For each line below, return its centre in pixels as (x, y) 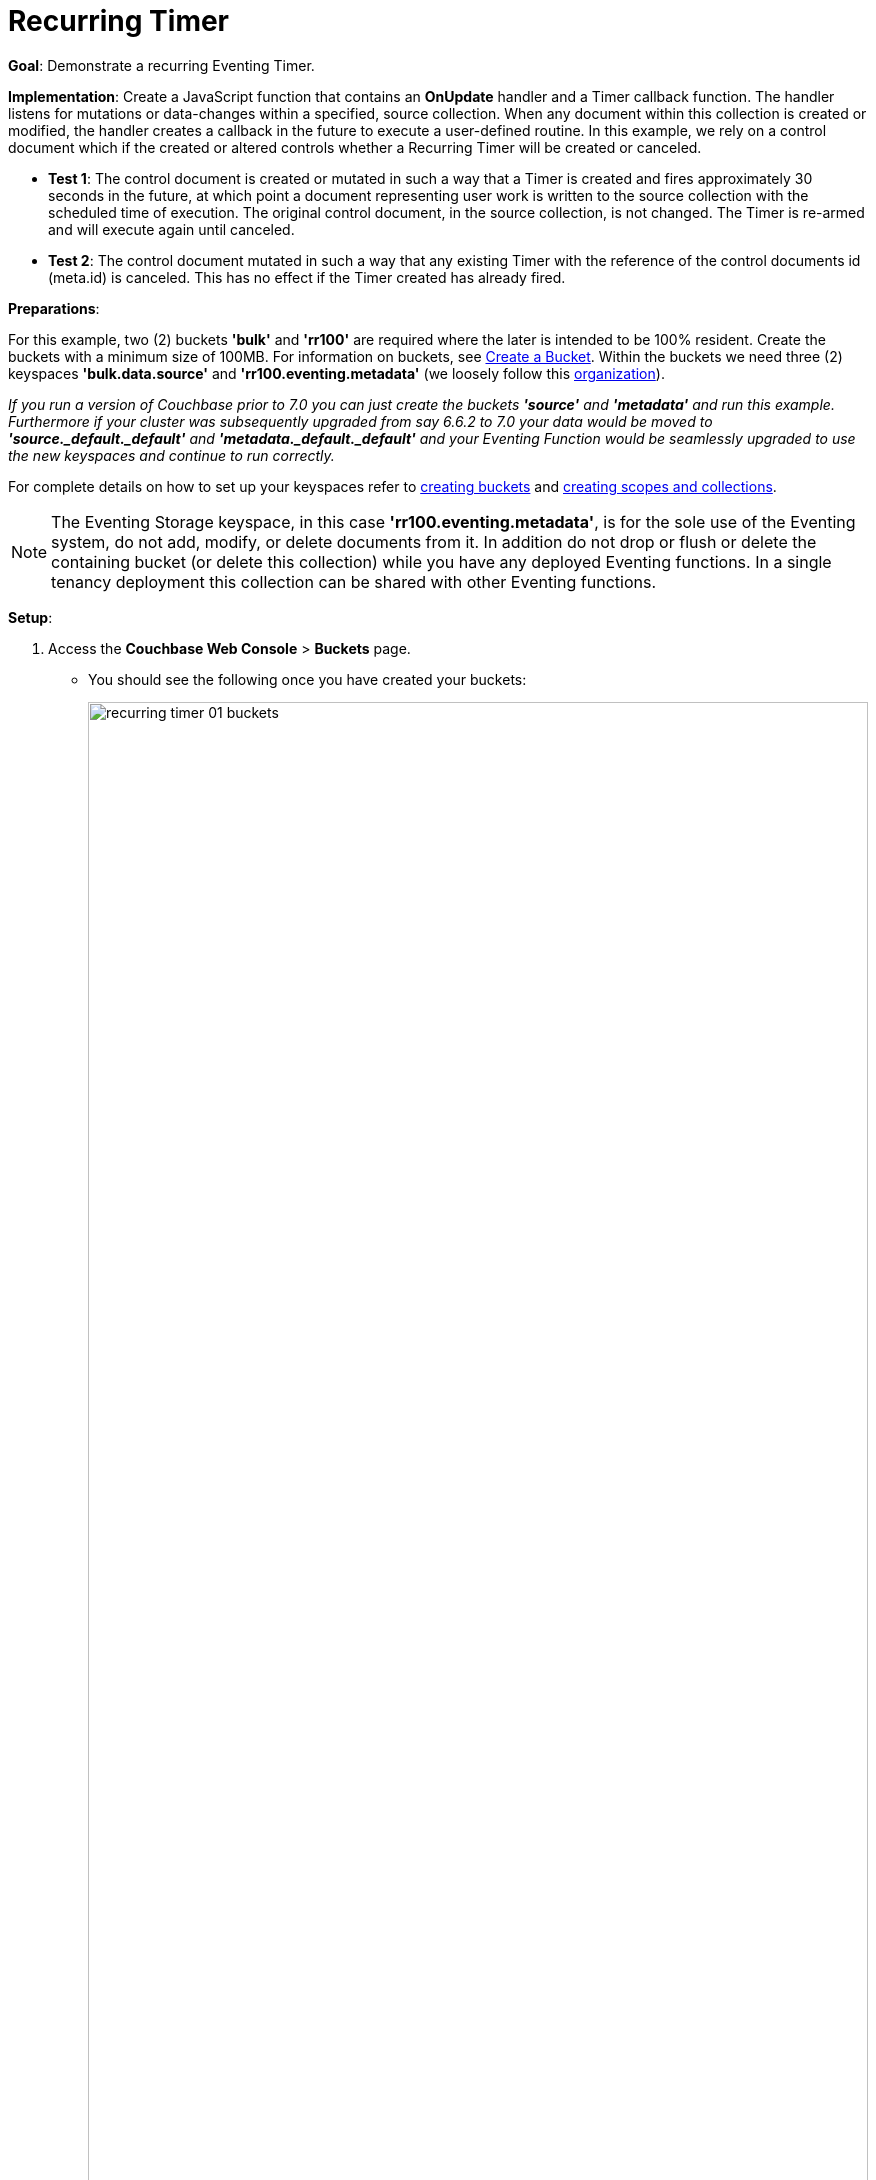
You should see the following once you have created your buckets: (307, 679)
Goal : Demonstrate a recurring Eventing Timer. (161, 65)
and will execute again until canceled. (171, 229)
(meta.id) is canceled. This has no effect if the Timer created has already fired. (307, 277)
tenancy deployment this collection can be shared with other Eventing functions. (353, 581)
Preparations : (54, 308)
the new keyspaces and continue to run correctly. (171, 455)
